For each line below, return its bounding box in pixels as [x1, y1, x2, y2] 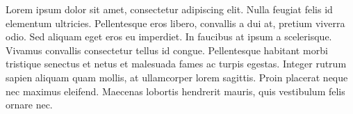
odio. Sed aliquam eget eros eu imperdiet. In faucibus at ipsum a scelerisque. [6, 29, 332, 44]
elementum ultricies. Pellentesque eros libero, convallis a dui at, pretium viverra [6, 15, 345, 30]
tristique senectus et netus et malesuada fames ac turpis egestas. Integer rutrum [6, 56, 347, 71]
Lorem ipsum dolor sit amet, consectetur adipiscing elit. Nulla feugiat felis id [6, 2, 333, 16]
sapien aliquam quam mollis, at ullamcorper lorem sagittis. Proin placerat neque [6, 70, 348, 84]
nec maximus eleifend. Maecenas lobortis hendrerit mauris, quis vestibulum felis [6, 83, 345, 98]
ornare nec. [6, 97, 53, 112]
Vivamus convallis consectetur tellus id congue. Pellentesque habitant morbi [6, 42, 328, 57]
